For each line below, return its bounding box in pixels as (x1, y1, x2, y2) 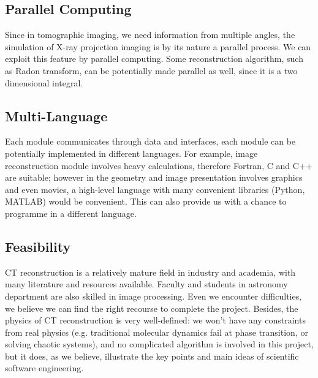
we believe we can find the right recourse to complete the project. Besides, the (5, 301, 298, 314)
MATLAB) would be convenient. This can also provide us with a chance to (5, 195, 287, 208)
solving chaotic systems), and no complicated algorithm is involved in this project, (5, 338, 314, 350)
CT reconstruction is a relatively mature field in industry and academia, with (5, 265, 296, 278)
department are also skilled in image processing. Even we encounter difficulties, (5, 289, 302, 302)
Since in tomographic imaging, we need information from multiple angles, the (5, 28, 295, 41)
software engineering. (5, 361, 84, 374)
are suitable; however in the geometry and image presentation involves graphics (5, 171, 303, 184)
